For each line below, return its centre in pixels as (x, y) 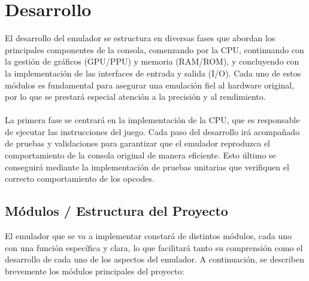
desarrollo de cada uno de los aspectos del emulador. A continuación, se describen (154, 259)
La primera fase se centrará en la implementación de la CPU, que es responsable (152, 120)
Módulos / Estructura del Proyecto (116, 211)
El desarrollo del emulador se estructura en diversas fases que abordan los (140, 38)
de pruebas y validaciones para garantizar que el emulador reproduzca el (137, 143)
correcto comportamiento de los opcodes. (80, 178)
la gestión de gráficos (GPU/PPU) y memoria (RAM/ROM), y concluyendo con (152, 61)
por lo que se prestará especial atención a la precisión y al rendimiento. (135, 97)
